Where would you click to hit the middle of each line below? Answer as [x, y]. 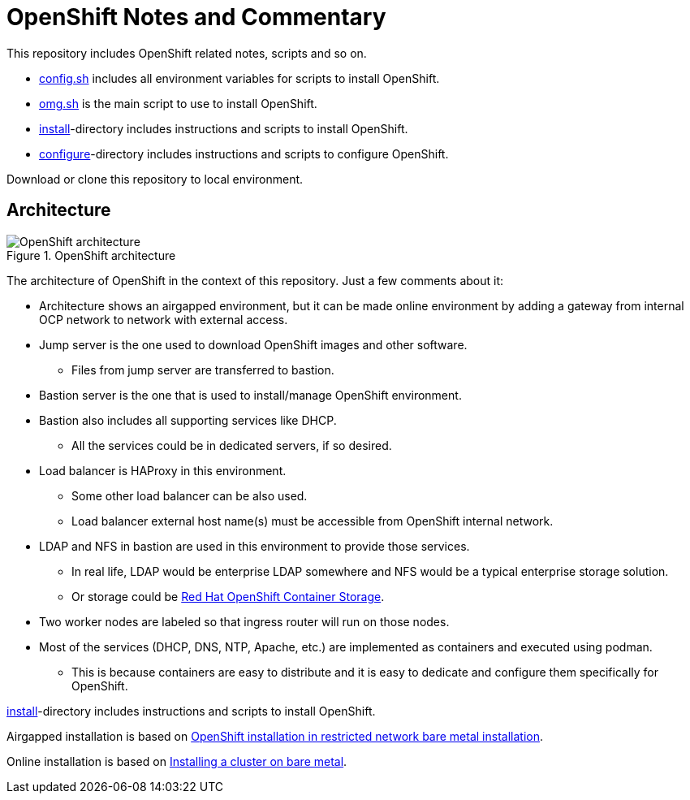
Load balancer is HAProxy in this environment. [163, 470]
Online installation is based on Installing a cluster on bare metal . [177, 761]
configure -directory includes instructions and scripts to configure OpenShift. [244, 154]
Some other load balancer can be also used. [190, 495]
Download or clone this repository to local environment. [155, 179]
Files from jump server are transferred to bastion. [203, 370]
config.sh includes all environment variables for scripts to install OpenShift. [239, 78]
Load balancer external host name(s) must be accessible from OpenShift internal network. [313, 521]
